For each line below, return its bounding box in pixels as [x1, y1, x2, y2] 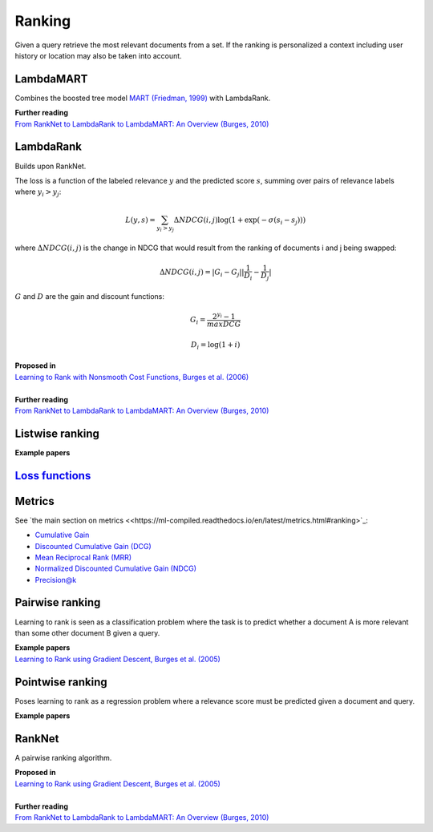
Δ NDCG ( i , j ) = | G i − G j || [159, 267, 245, 278]
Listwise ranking [14, 426, 99, 440]
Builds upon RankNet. [14, 161, 87, 171]
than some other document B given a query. [14, 628, 160, 637]
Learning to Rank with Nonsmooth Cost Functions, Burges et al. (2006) [14, 372, 249, 382]
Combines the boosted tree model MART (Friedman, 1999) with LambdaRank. [14, 93, 271, 103]
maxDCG [207, 319, 241, 329]
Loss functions [14, 469, 91, 483]
